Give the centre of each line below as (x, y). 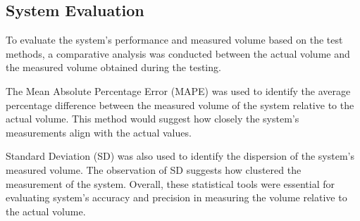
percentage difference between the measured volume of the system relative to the (180, 105)
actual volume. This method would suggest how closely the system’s (153, 119)
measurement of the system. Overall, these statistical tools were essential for (170, 183)
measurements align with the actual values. (99, 132)
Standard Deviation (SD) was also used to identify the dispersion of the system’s (180, 156)
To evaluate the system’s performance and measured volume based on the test (174, 40)
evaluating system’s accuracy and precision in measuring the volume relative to (176, 197)
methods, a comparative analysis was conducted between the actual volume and (178, 53)
